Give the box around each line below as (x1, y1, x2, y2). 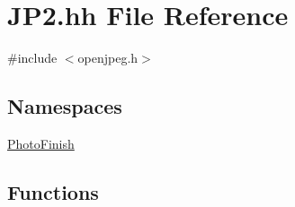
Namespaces (7, 92, 122, 120)
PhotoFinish (7, 134, 75, 152)
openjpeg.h (77, 48, 139, 67)
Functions (7, 177, 99, 205)
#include (7, 48, 58, 67)
